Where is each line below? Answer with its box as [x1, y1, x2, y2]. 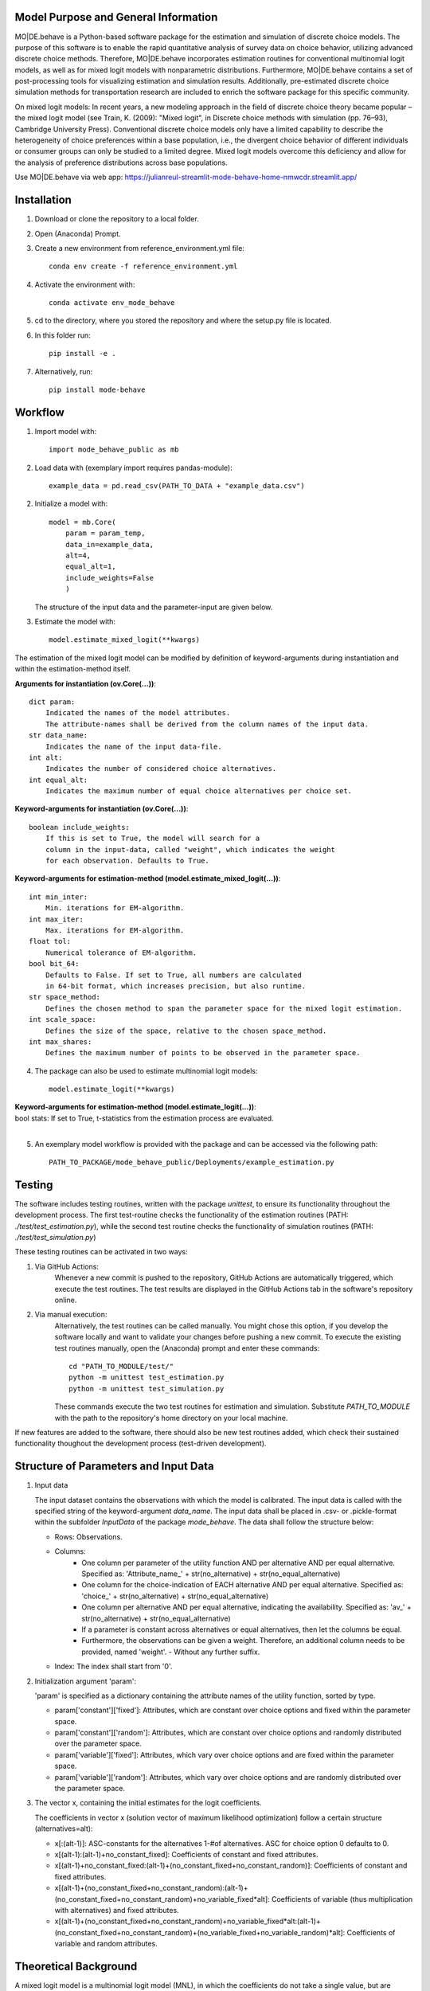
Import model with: [34, 426, 97, 436]
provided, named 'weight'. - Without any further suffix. [81, 1647, 260, 1657]
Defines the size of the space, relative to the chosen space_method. [45, 1026, 327, 1035]
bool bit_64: [29, 960, 80, 968]
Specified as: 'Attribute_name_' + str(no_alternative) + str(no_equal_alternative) [81, 1569, 341, 1578]
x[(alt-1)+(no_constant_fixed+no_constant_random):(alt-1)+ [54, 1883, 248, 1893]
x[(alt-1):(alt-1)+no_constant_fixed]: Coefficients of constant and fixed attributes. [54, 1849, 319, 1859]
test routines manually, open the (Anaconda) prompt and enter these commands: [54, 1343, 320, 1353]
